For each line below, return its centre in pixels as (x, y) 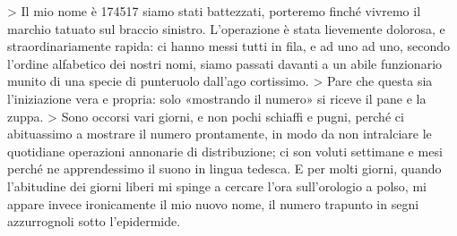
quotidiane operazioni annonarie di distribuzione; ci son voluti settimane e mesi (225, 151)
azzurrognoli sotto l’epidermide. (94, 221)
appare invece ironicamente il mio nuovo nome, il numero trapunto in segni (213, 203)
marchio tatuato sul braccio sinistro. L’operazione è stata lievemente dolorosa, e (226, 28)
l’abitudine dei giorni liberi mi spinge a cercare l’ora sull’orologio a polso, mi (217, 185)
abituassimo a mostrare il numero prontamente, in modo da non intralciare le (220, 134)
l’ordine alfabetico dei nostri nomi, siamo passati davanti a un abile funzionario (225, 63)
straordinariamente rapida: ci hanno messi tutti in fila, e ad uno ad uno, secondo (229, 46)
